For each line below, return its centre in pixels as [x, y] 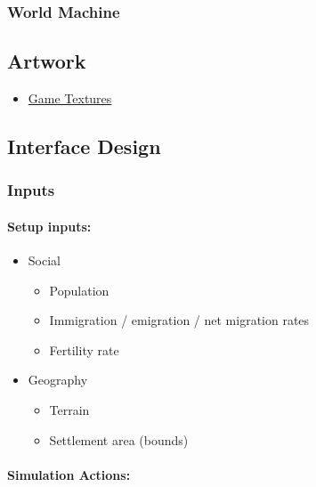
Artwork [47, 61]
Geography [58, 380]
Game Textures [70, 98]
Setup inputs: [49, 226]
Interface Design [84, 146]
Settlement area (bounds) [119, 439]
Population [79, 290]
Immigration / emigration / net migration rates [179, 320]
